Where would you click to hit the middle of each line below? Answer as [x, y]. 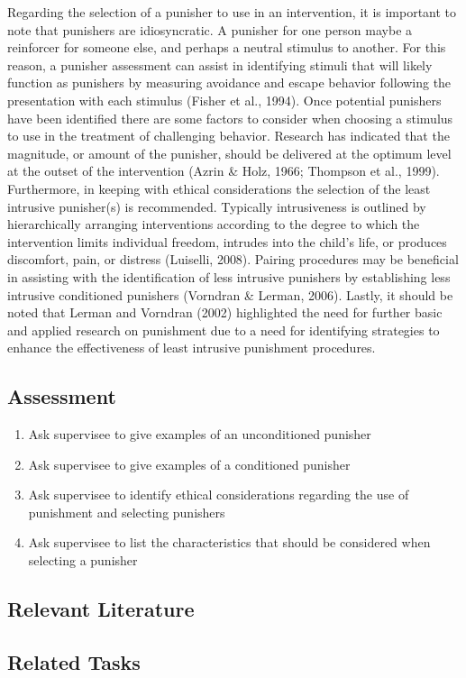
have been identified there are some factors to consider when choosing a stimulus [230, 118]
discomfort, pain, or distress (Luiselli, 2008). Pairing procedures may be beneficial [233, 259]
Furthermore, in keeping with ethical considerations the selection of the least [219, 188]
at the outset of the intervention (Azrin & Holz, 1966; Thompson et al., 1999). [224, 171]
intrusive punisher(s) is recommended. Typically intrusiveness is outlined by [217, 206]
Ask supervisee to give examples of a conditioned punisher [189, 464]
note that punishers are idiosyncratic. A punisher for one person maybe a [210, 29]
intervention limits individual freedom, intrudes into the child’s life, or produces [227, 241]
